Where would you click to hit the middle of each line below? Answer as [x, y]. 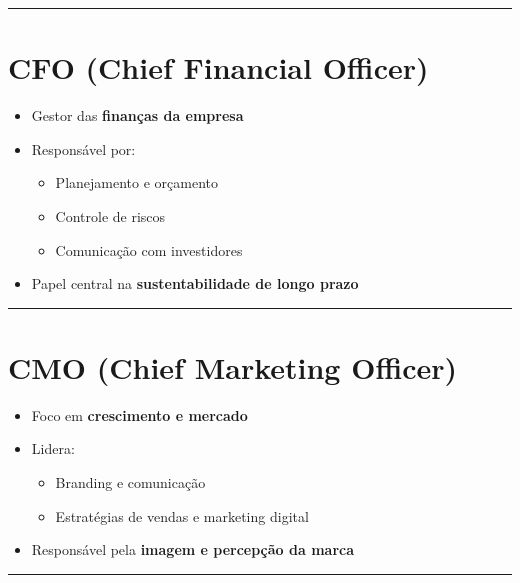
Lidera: [53, 448]
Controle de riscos [110, 215]
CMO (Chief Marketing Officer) [233, 366]
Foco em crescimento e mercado [139, 414]
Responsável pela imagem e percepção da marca [192, 549]
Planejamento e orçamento [136, 182]
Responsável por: [83, 148]
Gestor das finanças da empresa [137, 115]
